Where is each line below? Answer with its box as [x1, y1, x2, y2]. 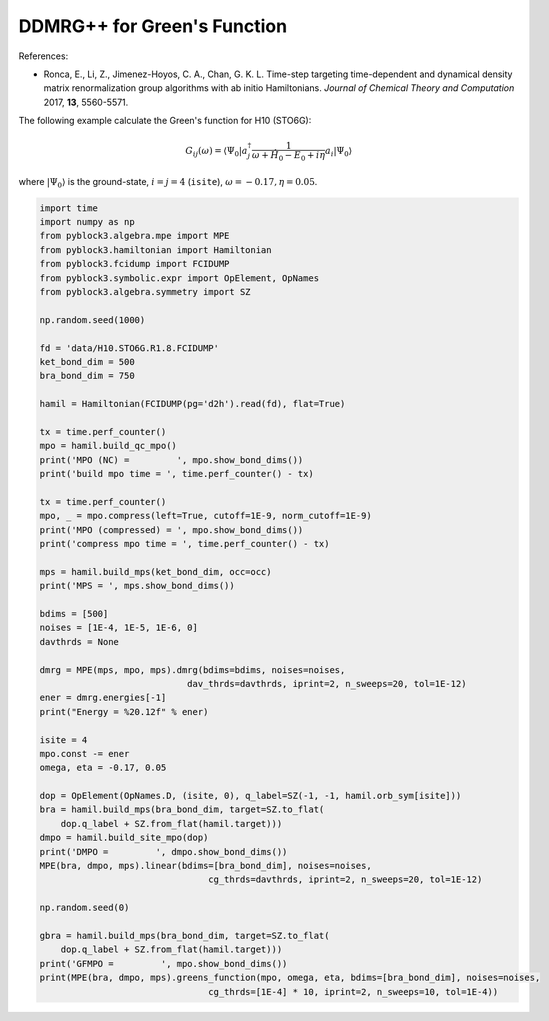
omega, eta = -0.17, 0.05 [39, 762, 167, 774]
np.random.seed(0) [39, 902, 130, 914]
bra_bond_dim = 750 [39, 370, 135, 382]
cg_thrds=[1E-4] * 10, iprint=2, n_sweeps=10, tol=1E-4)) [208, 986, 499, 997]
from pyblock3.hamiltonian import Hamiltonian [39, 244, 272, 255]
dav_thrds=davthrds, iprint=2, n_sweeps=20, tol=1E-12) [186, 678, 467, 689]
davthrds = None [39, 636, 120, 647]
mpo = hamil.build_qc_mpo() [39, 440, 177, 452]
